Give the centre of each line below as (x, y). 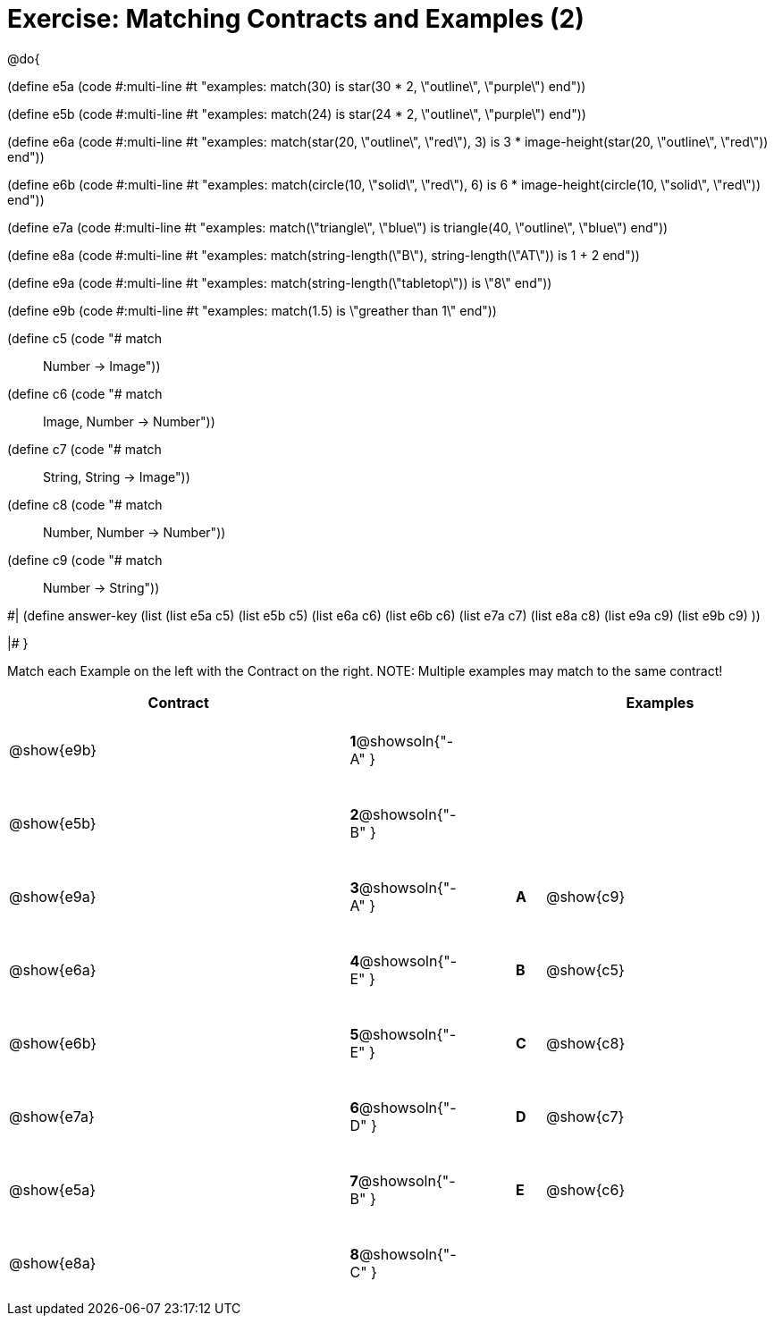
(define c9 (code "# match (85, 560)
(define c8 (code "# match (85, 504)
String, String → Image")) (117, 476)
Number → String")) (101, 587)
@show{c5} (585, 969)
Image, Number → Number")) (129, 421)
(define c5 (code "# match (85, 338)
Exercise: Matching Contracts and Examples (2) (296, 19)
